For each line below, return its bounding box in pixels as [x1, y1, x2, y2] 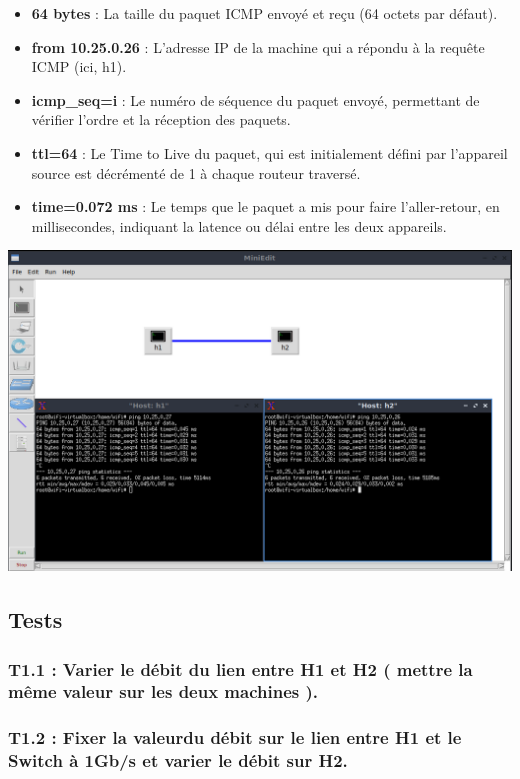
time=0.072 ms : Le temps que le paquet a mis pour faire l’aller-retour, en [31, 196, 500, 217]
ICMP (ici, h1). [31, 56, 127, 77]
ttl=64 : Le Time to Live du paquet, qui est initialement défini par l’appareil [31, 142, 508, 163]
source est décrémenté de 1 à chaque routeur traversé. [31, 162, 361, 183]
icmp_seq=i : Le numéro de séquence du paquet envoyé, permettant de [31, 89, 480, 110]
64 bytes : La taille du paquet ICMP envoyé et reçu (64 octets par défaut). [31, 3, 498, 23]
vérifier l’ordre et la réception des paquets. [31, 109, 291, 130]
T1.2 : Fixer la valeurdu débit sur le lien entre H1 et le [8, 725, 462, 750]
